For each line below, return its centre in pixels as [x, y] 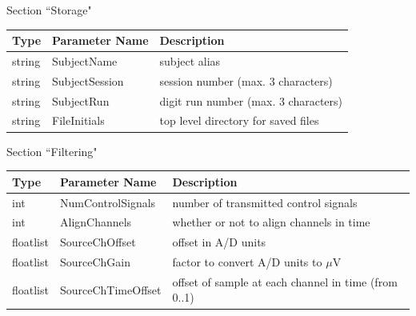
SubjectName [85, 60]
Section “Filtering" [52, 151]
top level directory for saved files [239, 120]
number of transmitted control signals [265, 202]
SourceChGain [95, 262]
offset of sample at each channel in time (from [285, 281]
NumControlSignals [108, 202]
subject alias [190, 60]
